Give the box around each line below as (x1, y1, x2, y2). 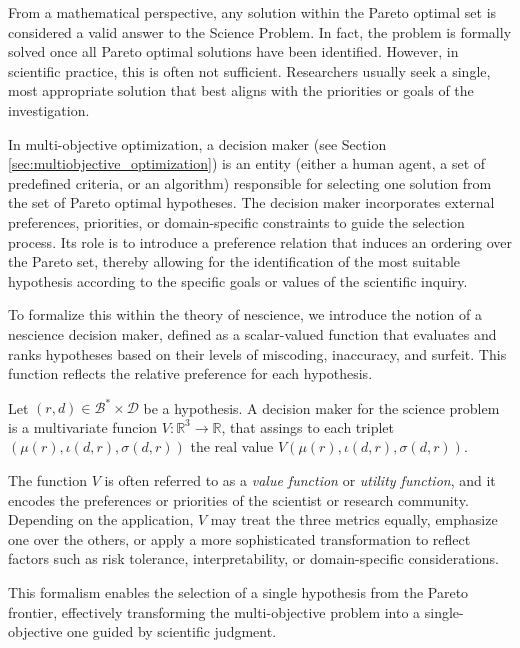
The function (8, 469, 87, 490)
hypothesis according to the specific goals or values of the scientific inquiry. (8, 270, 468, 291)
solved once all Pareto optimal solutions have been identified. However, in (8, 41, 459, 62)
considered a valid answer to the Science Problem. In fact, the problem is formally (8, 21, 512, 42)
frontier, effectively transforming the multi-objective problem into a (8, 601, 421, 622)
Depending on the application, (8, 509, 194, 530)
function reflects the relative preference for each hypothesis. (8, 363, 373, 384)
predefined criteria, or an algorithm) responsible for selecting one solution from (8, 172, 492, 193)
